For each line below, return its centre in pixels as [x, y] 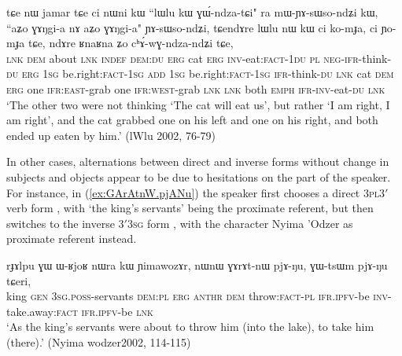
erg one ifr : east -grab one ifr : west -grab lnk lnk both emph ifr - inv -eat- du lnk [196, 88]
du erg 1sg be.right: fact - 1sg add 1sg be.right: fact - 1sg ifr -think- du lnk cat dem [200, 73]
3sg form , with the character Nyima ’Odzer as [240, 223]
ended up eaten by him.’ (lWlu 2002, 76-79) [111, 135]
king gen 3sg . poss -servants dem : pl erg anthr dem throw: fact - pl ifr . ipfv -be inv [197, 296]
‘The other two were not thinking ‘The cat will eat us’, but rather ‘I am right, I [198, 104]
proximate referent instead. [72, 239]
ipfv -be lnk [125, 311]
